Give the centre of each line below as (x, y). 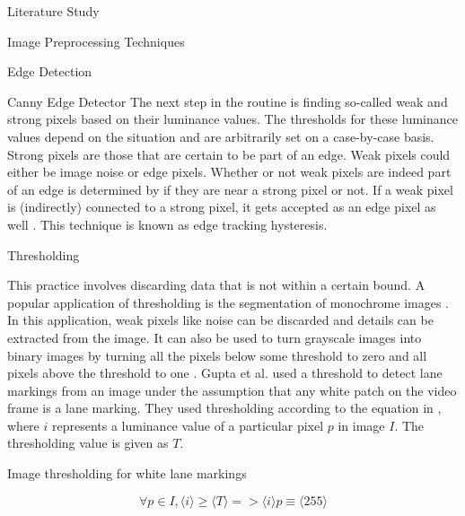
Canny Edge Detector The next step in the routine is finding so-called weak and (228, 101)
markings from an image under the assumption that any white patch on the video (232, 390)
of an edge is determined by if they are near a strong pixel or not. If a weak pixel (230, 189)
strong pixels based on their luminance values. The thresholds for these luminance (232, 119)
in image (361, 425)
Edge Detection (50, 71)
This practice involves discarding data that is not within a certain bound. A (216, 285)
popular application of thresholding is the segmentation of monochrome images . (228, 302)
